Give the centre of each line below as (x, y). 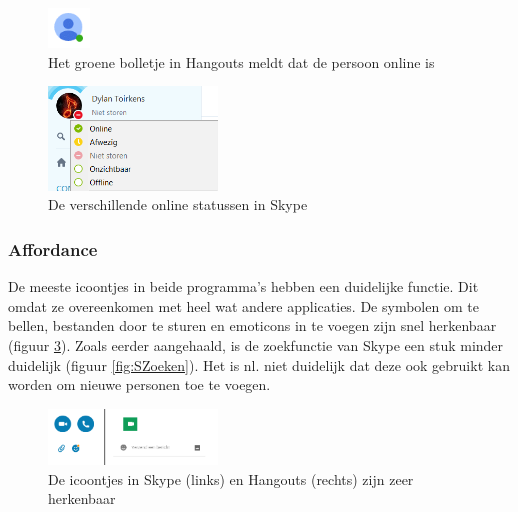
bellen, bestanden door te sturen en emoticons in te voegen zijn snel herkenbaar (252, 325)
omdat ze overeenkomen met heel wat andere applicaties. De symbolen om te (243, 305)
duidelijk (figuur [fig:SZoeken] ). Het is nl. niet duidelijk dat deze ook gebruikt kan (259, 364)
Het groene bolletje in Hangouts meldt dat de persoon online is (241, 61)
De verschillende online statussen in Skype (178, 204)
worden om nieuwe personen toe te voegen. (139, 384)
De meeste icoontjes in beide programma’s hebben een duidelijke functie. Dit (243, 286)
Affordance (53, 248)
